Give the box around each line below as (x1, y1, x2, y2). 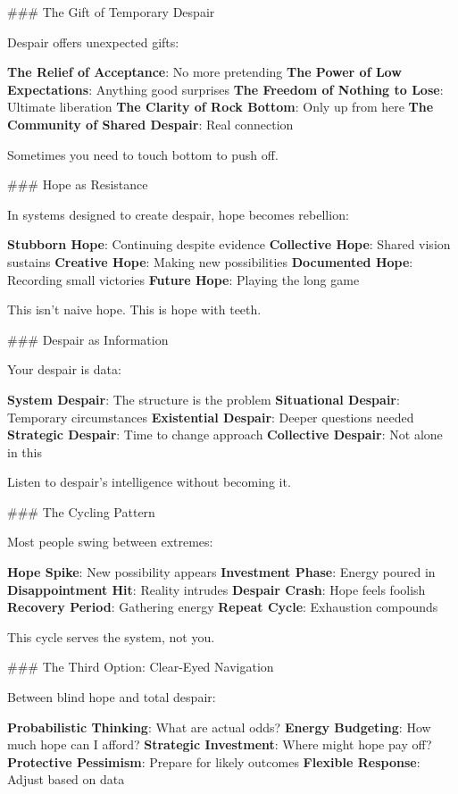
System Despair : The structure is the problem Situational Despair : (7, 389, 400, 408)
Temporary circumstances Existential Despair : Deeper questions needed (7, 407, 414, 426)
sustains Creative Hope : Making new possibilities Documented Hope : (7, 252, 413, 271)
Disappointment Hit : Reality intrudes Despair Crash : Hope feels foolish (7, 580, 426, 598)
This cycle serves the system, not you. (7, 627, 215, 646)
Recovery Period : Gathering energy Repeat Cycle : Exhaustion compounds (7, 598, 438, 616)
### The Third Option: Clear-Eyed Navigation (7, 657, 274, 676)
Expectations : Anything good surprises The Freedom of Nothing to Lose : (7, 79, 444, 98)
